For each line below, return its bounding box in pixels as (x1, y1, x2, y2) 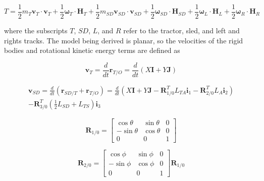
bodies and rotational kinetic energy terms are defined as (4, 45, 180, 55)
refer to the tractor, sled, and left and (123, 25, 240, 36)
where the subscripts (4, 25, 68, 36)
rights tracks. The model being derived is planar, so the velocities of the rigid (4, 35, 243, 45)
